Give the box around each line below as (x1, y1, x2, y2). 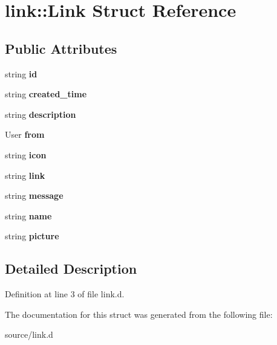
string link (5, 169, 45, 181)
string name (5, 209, 52, 222)
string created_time (5, 88, 87, 100)
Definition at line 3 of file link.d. (5, 288, 125, 300)
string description (5, 108, 76, 120)
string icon (5, 148, 47, 161)
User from (5, 128, 45, 141)
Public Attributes (5, 39, 117, 57)
